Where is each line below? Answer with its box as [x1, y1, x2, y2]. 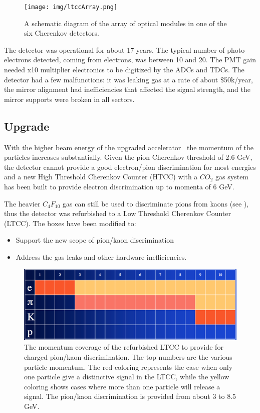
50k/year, [223, 74, 253, 84]
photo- [227, 44, 247, 55]
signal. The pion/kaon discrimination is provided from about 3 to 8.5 [24, 391, 236, 401]
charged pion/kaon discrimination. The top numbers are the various [24, 351, 232, 362]
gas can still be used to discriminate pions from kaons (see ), [62, 198, 249, 209]
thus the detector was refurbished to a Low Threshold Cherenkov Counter [4, 208, 231, 219]
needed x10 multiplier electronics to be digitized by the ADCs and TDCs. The [4, 64, 244, 75]
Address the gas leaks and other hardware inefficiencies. [16, 251, 187, 262]
